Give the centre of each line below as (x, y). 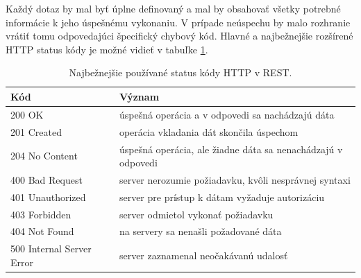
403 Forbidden (41, 214)
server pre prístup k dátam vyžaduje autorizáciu (222, 197)
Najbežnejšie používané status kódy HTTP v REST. (180, 72)
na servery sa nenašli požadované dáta (200, 231)
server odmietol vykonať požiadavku (196, 214)
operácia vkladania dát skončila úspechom (209, 131)
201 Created (36, 131)
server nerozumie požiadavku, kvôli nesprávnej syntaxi (235, 179)
